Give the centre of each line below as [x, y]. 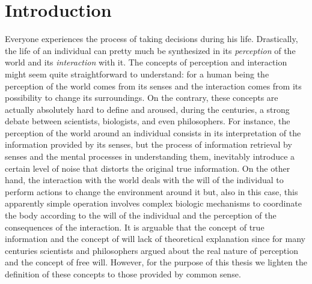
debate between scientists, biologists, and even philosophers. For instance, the [148, 121]
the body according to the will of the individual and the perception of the [141, 215]
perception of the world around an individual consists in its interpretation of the [153, 132]
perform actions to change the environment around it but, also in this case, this [151, 191]
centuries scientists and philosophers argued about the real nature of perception [151, 250]
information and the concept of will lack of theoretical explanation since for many [155, 239]
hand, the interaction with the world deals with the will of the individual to [144, 180]
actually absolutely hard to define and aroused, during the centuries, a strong [147, 109]
